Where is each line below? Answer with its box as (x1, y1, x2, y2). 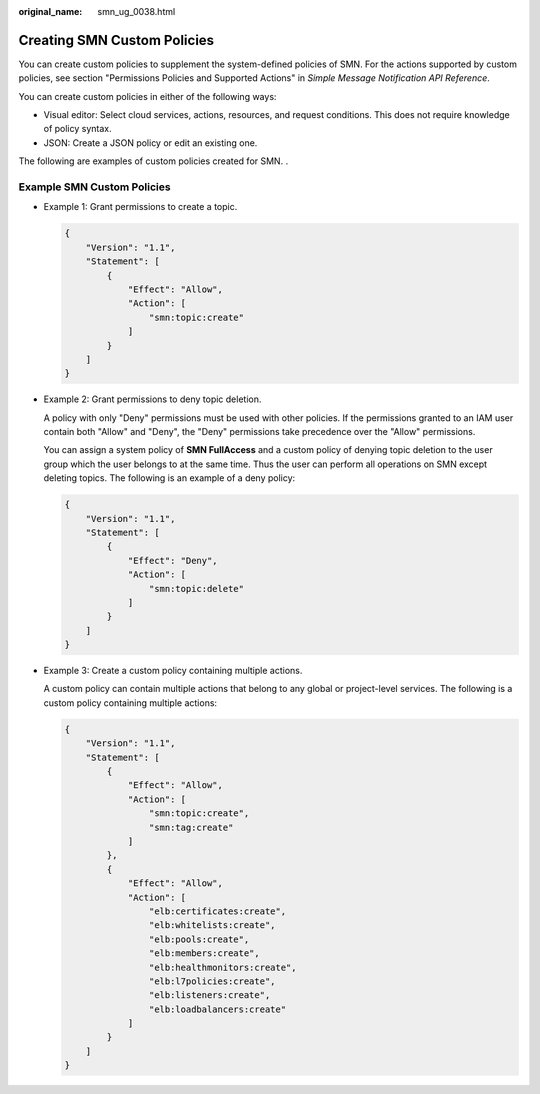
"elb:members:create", (148, 948, 260, 959)
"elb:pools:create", (148, 933, 250, 945)
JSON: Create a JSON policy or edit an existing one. (43, 136, 258, 149)
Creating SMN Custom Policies (18, 31, 215, 49)
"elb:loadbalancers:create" (148, 1003, 287, 1015)
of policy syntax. (43, 123, 112, 135)
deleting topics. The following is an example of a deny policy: (43, 472, 296, 484)
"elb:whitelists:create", (148, 920, 276, 931)
